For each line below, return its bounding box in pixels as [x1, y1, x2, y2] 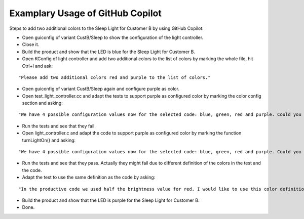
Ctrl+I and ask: [22, 63, 53, 69]
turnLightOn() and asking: [22, 137, 76, 143]
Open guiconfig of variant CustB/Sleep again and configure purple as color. [22, 86, 180, 92]
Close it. [22, 41, 40, 48]
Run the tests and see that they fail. [22, 123, 96, 129]
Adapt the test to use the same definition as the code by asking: [22, 174, 156, 181]
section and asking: [22, 100, 63, 106]
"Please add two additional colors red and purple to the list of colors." [18, 74, 211, 80]
